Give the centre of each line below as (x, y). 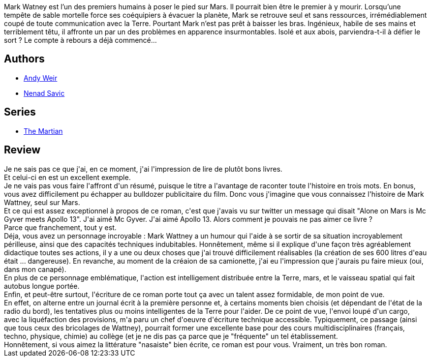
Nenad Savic (44, 93)
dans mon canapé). (35, 269)
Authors (24, 59)
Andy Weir (41, 78)
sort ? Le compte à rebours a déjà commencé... (80, 40)
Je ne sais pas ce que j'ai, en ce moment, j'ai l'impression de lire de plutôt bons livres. (143, 169)
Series (20, 112)
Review (22, 150)
